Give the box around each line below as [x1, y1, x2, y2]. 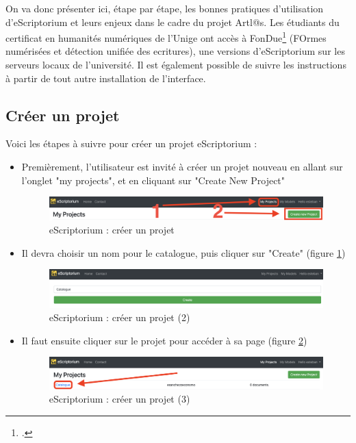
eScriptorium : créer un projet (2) [49, 310, 190, 325]
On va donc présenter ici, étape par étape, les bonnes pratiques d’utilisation [5, 1, 324, 15]
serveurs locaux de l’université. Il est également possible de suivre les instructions [5, 58, 346, 72]
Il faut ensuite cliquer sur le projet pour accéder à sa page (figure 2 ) [21, 333, 307, 347]
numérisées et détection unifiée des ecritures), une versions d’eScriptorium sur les [5, 44, 345, 58]
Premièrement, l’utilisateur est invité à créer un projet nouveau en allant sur [21, 160, 343, 174]
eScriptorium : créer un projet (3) [49, 392, 190, 406]
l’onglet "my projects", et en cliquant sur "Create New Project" [21, 173, 285, 187]
